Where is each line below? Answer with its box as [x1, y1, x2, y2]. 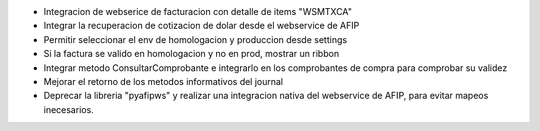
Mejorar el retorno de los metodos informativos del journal [43, 75, 284, 87]
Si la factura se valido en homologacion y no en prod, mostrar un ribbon [43, 48, 340, 60]
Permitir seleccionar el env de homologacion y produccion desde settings [43, 33, 348, 45]
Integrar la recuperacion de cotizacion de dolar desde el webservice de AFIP [43, 20, 360, 32]
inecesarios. [43, 103, 94, 115]
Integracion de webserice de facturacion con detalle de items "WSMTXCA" [43, 6, 352, 17]
